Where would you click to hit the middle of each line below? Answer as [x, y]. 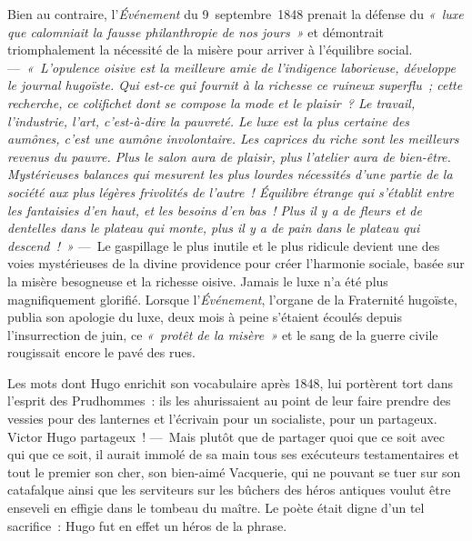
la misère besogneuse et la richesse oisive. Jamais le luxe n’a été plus [198, 281]
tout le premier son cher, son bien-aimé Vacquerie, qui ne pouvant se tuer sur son [234, 471]
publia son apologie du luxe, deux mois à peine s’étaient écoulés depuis [205, 317]
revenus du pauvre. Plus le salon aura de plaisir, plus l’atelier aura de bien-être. [229, 156]
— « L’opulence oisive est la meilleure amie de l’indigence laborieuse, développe [231, 67]
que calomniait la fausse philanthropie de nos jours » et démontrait [196, 31]
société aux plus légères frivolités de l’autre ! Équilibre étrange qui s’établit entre [231, 191]
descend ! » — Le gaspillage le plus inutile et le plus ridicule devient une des [224, 245]
